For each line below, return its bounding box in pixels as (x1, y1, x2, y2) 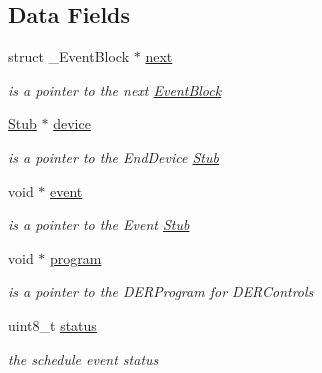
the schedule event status (8, 348, 159, 369)
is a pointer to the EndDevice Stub (8, 146, 219, 167)
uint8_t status (8, 314, 97, 335)
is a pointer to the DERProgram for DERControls (8, 281, 314, 302)
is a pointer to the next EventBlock (8, 79, 222, 100)
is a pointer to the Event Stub (8, 214, 190, 235)
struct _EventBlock (8, 46, 130, 67)
